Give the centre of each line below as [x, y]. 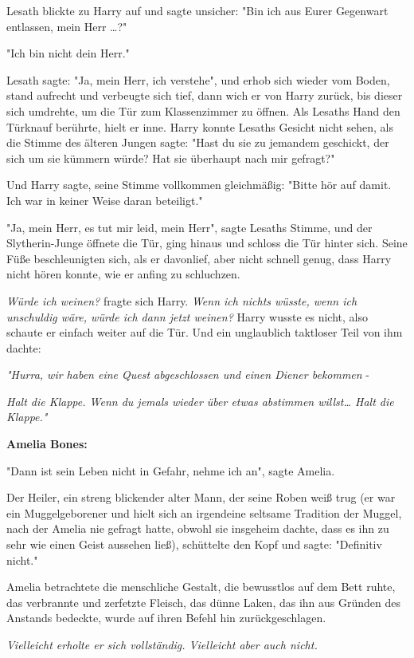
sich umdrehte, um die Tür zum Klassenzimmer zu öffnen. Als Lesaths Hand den [203, 110]
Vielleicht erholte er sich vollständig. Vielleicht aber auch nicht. [162, 644]
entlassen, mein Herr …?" [67, 26]
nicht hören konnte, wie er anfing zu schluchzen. [123, 274]
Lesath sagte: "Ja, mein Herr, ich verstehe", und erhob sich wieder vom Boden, [198, 79]
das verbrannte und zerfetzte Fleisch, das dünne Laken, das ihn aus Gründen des [204, 602]
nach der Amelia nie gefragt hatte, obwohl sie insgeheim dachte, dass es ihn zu [198, 528]
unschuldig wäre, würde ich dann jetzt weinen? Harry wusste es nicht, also [187, 316]
